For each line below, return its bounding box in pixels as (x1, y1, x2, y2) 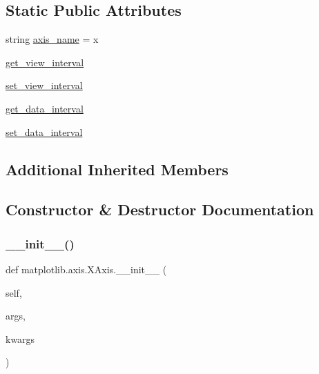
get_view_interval (6, 55, 84, 69)
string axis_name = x (6, 32, 99, 46)
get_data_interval (6, 101, 84, 115)
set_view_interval (6, 78, 83, 92)
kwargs (6, 331, 35, 346)
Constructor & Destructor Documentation (6, 199, 314, 220)
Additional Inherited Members (6, 158, 229, 179)
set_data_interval (6, 124, 83, 139)
